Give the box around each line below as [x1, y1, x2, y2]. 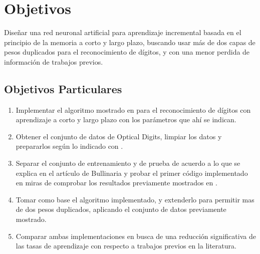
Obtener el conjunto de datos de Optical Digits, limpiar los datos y [16, 131, 222, 141]
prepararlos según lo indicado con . [16, 141, 123, 151]
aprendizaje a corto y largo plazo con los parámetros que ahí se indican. [16, 114, 236, 125]
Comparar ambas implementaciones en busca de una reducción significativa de [16, 230, 256, 241]
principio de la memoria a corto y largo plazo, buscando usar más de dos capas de [4, 37, 255, 47]
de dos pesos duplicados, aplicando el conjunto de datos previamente [16, 204, 226, 214]
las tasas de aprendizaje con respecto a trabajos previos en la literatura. [16, 240, 236, 251]
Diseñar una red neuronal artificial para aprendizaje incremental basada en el [4, 27, 241, 38]
